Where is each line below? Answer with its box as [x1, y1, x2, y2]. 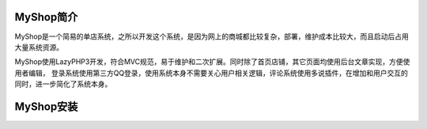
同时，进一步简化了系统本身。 [14, 79, 112, 89]
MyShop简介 [14, 10, 78, 24]
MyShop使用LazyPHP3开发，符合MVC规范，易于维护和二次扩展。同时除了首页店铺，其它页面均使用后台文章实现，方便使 [14, 57, 410, 66]
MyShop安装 [14, 100, 78, 113]
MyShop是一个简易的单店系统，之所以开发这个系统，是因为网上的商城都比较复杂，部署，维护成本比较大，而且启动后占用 [14, 32, 409, 41]
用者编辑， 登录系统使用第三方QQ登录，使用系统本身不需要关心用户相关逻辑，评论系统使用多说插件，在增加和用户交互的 [14, 68, 409, 78]
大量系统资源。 [14, 42, 63, 51]
